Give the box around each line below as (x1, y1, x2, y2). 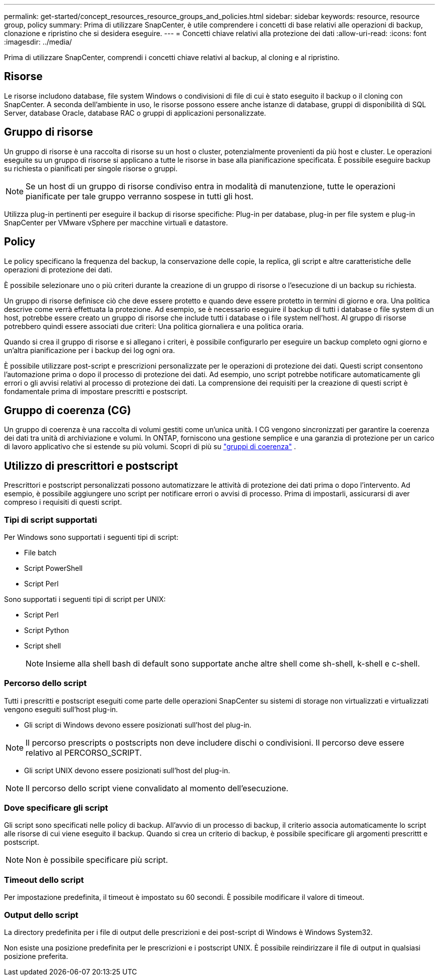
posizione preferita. (4, 951, 68, 960)
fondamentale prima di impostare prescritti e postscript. (4, 387, 188, 396)
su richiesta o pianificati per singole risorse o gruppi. (4, 164, 178, 173)
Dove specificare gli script (4, 803, 108, 813)
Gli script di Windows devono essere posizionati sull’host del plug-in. (24, 720, 252, 729)
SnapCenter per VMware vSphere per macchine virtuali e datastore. (4, 218, 228, 227)
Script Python (24, 625, 69, 634)
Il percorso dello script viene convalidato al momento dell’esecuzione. (26, 783, 289, 793)
